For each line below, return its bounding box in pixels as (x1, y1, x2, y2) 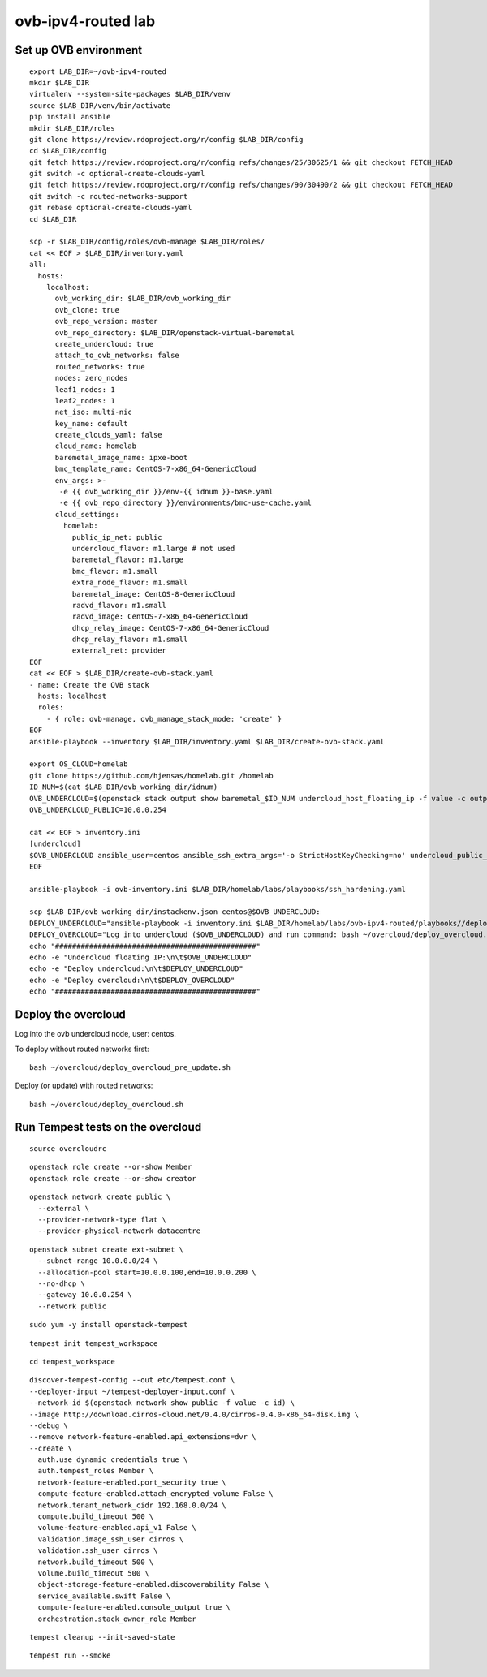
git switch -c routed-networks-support (29, 192, 188, 200)
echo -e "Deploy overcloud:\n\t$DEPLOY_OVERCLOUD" (29, 975, 235, 985)
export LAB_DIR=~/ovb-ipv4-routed (29, 67, 166, 76)
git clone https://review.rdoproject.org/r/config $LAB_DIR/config (29, 135, 304, 144)
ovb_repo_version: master (54, 317, 158, 326)
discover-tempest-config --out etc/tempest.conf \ (29, 1376, 235, 1385)
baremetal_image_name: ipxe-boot (54, 453, 188, 462)
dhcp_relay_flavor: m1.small (71, 635, 188, 645)
